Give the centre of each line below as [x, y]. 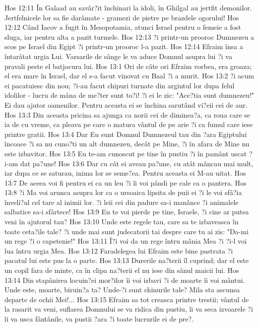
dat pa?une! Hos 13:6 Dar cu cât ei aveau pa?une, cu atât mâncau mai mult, [137, 163]
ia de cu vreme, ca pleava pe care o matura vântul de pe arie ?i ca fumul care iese [129, 124]
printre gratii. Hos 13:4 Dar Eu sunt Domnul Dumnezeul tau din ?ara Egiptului [126, 134]
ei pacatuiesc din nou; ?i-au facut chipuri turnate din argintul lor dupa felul [120, 85]
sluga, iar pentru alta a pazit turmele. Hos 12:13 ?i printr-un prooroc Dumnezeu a [129, 36]
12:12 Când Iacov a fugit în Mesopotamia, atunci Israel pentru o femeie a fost [123, 27]
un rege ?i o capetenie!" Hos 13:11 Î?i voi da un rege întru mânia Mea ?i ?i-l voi [126, 241]
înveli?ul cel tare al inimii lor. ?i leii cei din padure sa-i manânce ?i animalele [122, 202]
